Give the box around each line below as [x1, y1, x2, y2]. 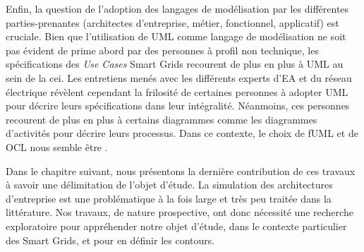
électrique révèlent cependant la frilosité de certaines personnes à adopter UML [6, 84, 348, 99]
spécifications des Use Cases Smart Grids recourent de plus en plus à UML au [6, 56, 344, 71]
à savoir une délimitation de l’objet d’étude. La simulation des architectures [6, 177, 333, 192]
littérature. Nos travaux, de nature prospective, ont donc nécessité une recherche [6, 205, 353, 220]
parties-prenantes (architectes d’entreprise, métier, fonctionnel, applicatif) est [6, 15, 339, 30]
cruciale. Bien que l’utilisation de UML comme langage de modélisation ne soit [6, 29, 346, 44]
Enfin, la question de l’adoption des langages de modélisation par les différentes [6, 1, 349, 16]
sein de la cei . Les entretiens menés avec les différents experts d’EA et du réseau [6, 70, 352, 85]
